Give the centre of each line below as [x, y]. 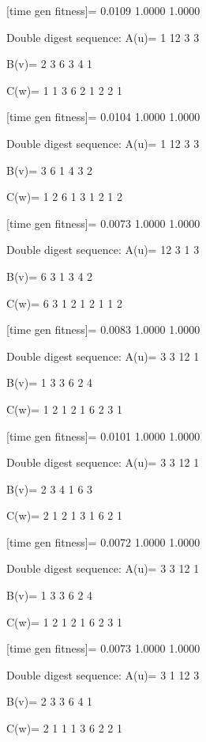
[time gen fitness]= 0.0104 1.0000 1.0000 [103, 117]
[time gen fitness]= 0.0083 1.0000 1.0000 [103, 329]
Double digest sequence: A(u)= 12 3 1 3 [103, 250]
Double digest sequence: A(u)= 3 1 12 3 [103, 674]
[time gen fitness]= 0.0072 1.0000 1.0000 [103, 541]
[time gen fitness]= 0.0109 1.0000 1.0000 [103, 10]
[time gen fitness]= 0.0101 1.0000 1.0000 [103, 435]
